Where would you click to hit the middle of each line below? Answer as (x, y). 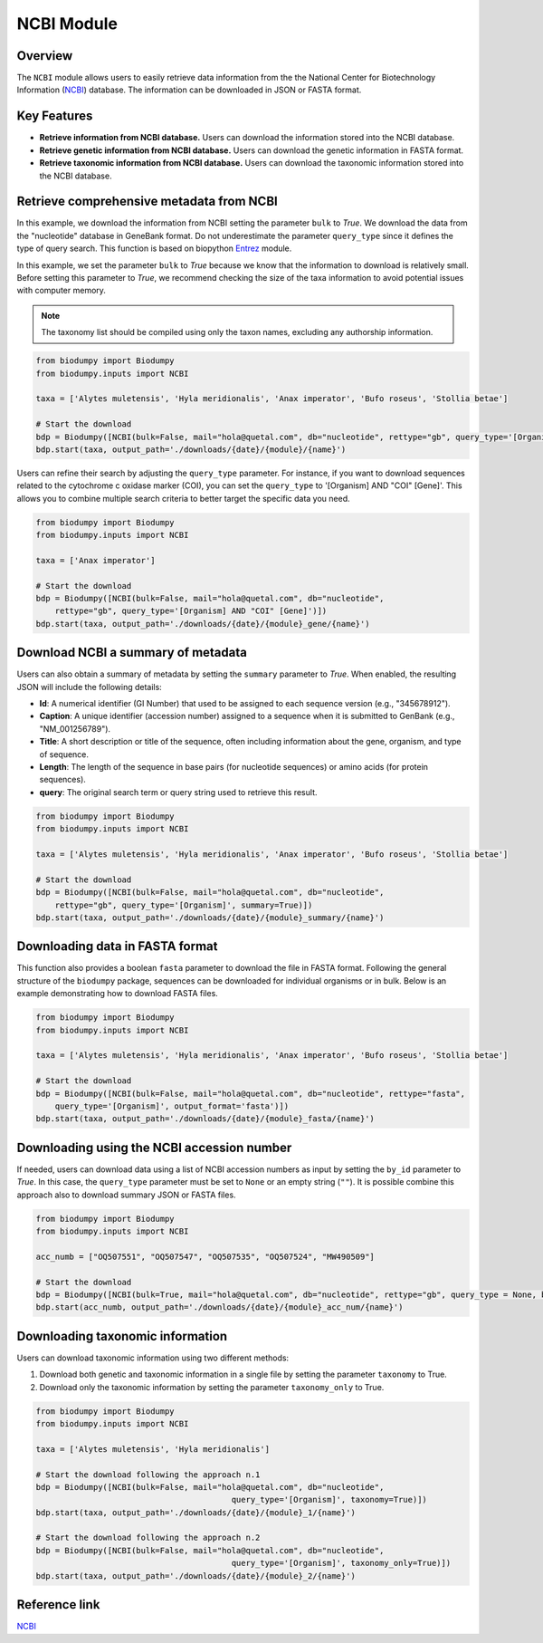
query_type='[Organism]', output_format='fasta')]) (172, 1106)
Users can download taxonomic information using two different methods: (153, 1358)
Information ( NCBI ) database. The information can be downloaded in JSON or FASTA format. (189, 90)
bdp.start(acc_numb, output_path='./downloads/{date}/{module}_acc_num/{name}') (219, 1307)
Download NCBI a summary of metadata (132, 653)
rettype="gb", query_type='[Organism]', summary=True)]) (184, 905)
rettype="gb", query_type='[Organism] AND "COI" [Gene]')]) (191, 611)
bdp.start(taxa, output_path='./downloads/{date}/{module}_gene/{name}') (203, 624)
